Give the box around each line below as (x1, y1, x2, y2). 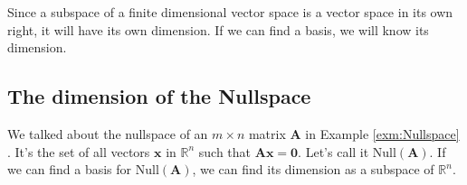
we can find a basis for (7, 160, 132, 179)
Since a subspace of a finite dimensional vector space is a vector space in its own (7, 3, 453, 21)
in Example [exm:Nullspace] (305, 124, 460, 143)
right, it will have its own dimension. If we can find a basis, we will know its (7, 20, 429, 39)
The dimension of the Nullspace (7, 82, 311, 110)
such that (198, 142, 252, 161)
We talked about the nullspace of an (7, 124, 208, 143)
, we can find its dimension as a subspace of (192, 160, 434, 179)
